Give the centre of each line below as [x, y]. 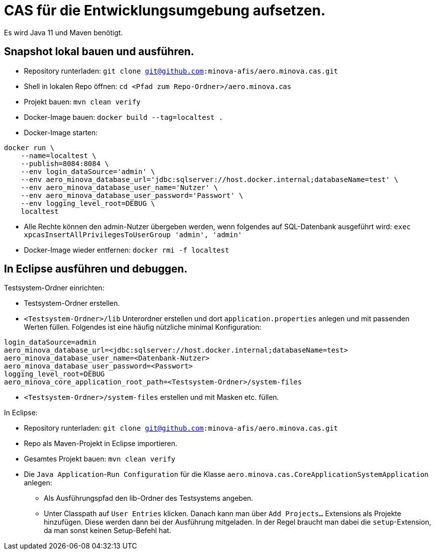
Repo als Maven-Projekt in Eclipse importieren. [101, 444]
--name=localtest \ [58, 155]
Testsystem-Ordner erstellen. [72, 303]
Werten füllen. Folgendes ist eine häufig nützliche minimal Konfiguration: [143, 327]
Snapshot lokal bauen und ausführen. [99, 52]
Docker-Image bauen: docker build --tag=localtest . [123, 117]
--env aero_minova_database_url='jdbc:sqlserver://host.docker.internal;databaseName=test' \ [210, 179]
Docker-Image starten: [61, 132]
